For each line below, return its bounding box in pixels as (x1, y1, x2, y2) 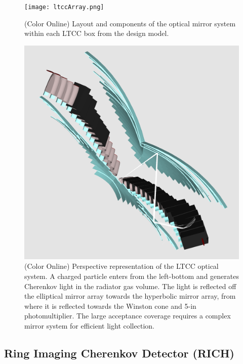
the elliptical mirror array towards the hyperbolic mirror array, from (24, 291, 236, 301)
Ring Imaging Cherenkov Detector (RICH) (4, 345, 234, 360)
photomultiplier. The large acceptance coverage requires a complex (24, 310, 231, 321)
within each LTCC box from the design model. (24, 28, 169, 38)
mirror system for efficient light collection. (24, 320, 154, 331)
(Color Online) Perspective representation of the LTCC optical (24, 261, 219, 271)
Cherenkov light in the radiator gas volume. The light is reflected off (24, 280, 236, 291)
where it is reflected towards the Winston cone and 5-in (24, 300, 196, 311)
